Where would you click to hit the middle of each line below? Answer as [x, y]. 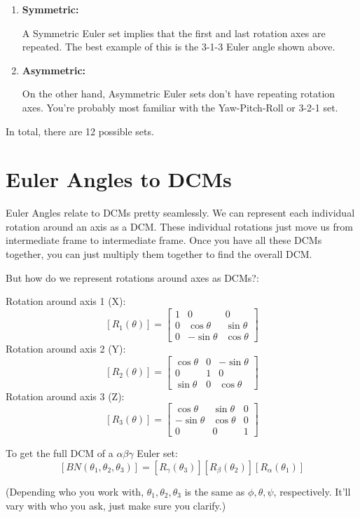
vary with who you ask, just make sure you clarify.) [116, 505]
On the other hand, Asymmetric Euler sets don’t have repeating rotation [179, 94]
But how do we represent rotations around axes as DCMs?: [132, 277]
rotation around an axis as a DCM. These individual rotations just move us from [179, 226]
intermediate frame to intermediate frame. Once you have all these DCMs [164, 240]
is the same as [215, 491]
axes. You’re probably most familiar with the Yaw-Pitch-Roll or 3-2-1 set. [180, 107]
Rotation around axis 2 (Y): [66, 348]
